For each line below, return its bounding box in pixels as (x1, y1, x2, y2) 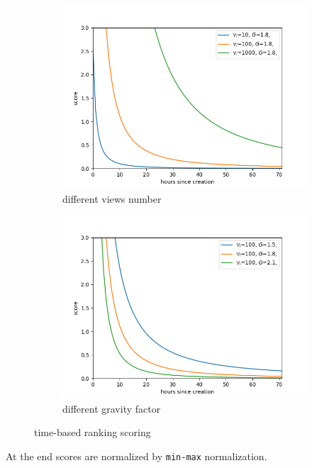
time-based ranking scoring (34, 425, 151, 440)
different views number (62, 191, 162, 206)
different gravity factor (62, 401, 161, 416)
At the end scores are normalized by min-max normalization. (6, 448, 267, 463)
